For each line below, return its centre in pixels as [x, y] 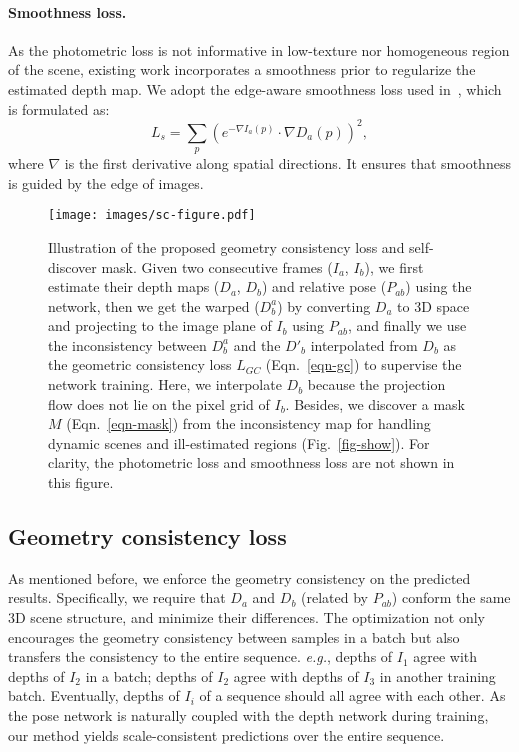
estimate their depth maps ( [134, 286]
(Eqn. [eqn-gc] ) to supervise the [363, 364]
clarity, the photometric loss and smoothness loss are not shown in [251, 462]
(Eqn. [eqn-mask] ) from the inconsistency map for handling [248, 423]
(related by [334, 597]
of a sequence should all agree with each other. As [352, 695]
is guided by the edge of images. [106, 182]
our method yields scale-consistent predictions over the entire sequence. [226, 734]
